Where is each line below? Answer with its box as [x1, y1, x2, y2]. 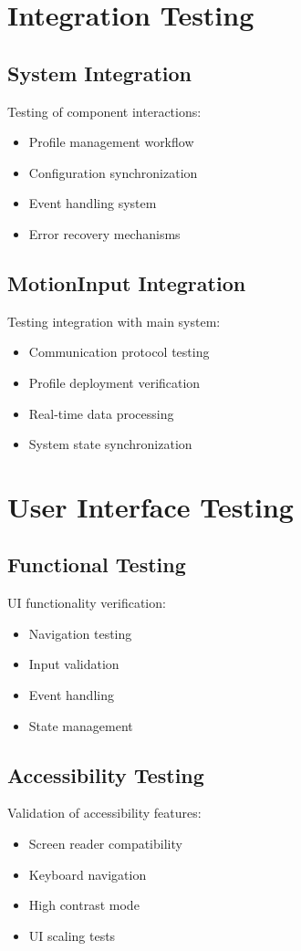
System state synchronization [28, 434, 192, 454]
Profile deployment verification [28, 372, 201, 392]
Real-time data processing [28, 403, 174, 423]
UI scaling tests [28, 925, 116, 945]
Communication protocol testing [28, 342, 210, 361]
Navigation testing [28, 623, 132, 643]
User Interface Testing [7, 487, 294, 525]
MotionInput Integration [7, 268, 246, 297]
